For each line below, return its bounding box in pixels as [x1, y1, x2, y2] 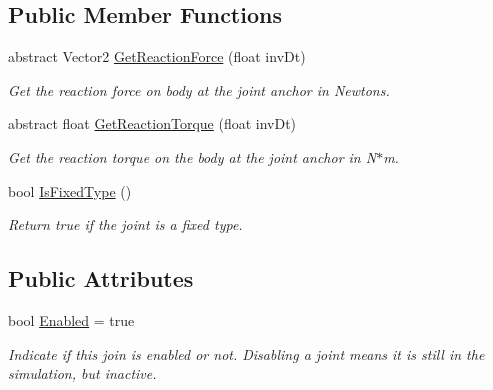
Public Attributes [8, 263, 194, 294]
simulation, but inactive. [8, 363, 157, 384]
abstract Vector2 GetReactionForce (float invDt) [8, 46, 306, 67]
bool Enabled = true [8, 309, 135, 330]
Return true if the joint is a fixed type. [8, 214, 243, 235]
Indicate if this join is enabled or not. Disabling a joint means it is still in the [8, 343, 485, 364]
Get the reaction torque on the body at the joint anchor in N [8, 146, 377, 167]
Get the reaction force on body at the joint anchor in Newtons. [8, 79, 390, 100]
